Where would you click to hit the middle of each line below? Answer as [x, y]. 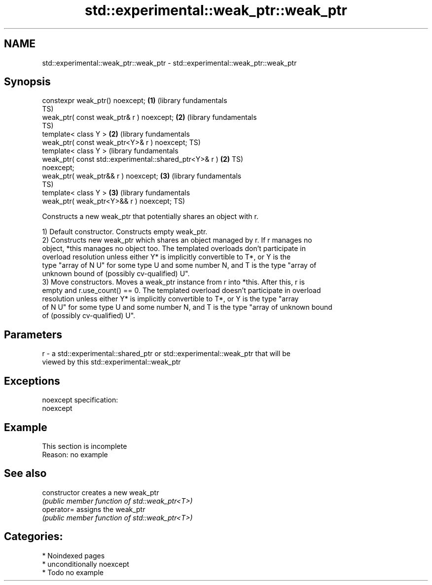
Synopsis [27, 82]
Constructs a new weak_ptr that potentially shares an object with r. [150, 217]
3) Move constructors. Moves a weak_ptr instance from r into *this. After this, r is [173, 282]
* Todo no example [73, 572]
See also [25, 474]
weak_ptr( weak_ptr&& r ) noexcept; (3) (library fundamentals [142, 176]
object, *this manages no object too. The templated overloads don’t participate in [174, 249]
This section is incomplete [85, 446]
